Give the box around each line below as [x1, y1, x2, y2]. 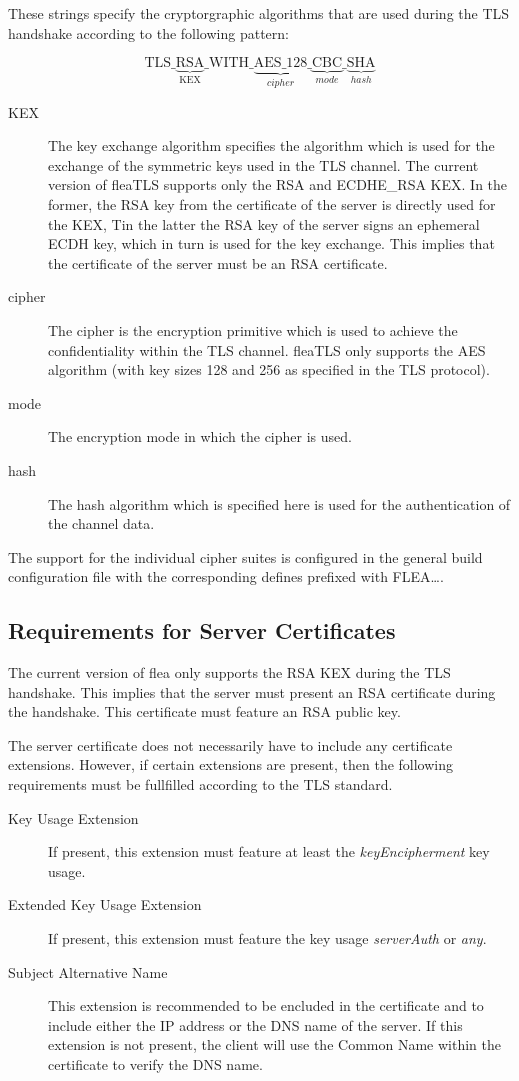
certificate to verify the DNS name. [48, 1054, 263, 1075]
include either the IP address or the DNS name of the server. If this [48, 1014, 463, 1035]
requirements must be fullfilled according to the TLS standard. [8, 774, 393, 795]
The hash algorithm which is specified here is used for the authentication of [48, 493, 511, 514]
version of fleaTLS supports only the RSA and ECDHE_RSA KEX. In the [48, 174, 508, 195]
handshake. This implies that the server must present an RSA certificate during [8, 681, 496, 702]
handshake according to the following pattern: [8, 22, 289, 43]
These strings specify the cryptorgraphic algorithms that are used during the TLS [8, 3, 510, 23]
